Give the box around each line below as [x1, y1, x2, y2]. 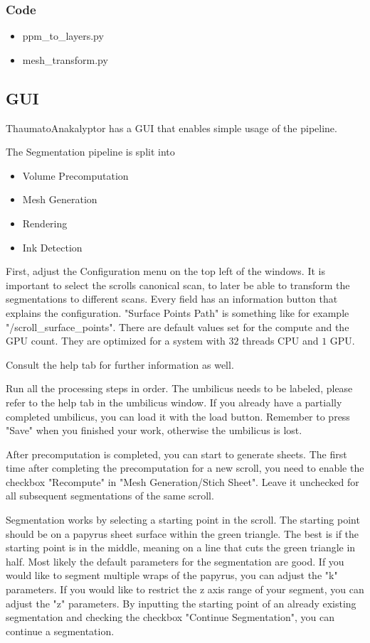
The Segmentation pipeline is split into [6, 144, 175, 159]
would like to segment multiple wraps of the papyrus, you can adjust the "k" [6, 568, 338, 583]
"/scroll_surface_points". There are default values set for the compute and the [6, 319, 349, 334]
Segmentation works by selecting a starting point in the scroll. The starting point [6, 512, 360, 527]
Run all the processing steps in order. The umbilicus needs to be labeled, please [6, 381, 353, 396]
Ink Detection [22, 239, 83, 254]
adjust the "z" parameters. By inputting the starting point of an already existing [6, 595, 356, 610]
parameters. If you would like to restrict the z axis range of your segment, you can [6, 582, 364, 597]
